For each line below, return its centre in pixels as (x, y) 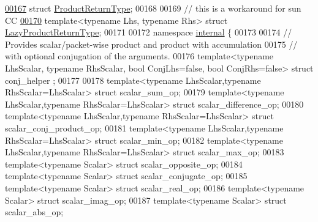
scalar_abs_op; (34, 212)
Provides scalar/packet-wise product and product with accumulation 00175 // (151, 44)
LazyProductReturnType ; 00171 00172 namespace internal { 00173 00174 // (149, 32)
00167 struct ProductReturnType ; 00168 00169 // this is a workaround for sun (153, 8)
